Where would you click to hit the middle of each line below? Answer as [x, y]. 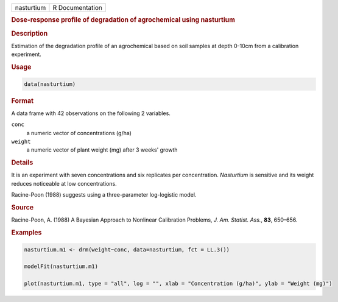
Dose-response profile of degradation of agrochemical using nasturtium [123, 20]
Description [30, 33]
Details [22, 163]
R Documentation [78, 8]
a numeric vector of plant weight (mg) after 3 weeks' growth [102, 150]
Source [23, 207]
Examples [26, 233]
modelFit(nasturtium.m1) [61, 267]
